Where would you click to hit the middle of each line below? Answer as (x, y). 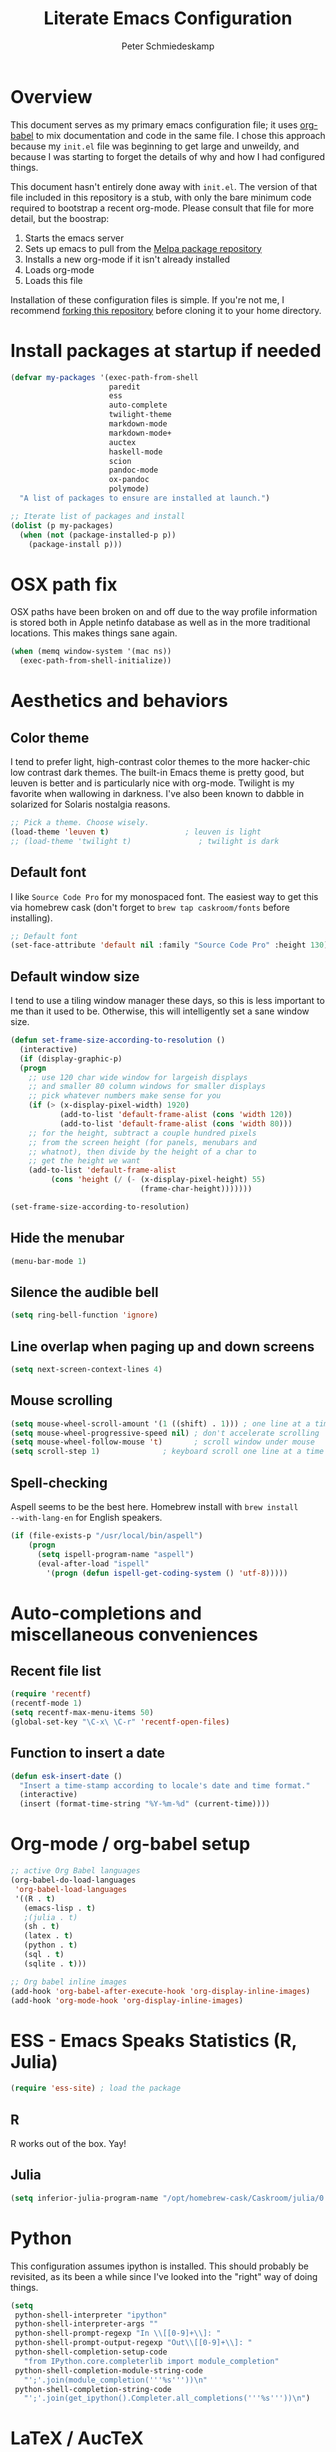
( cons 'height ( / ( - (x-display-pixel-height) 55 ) (158, 1180)
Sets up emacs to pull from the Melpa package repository (143, 248)
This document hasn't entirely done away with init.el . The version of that (164, 186)
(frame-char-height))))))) (196, 1189)
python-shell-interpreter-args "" (86, 2324)
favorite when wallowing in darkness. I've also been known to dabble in (157, 794)
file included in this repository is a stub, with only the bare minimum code (161, 197)
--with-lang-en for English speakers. (86, 1517)
